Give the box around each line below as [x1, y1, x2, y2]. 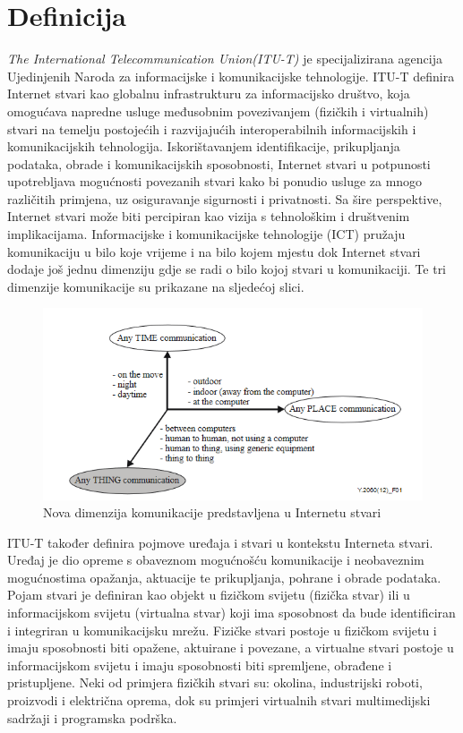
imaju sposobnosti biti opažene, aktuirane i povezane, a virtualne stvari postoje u [7, 638, 454, 657]
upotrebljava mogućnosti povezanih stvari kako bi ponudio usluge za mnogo [7, 172, 423, 191]
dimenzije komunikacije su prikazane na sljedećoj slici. [7, 277, 304, 295]
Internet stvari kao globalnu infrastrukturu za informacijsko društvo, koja [7, 84, 410, 103]
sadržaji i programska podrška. [7, 708, 177, 727]
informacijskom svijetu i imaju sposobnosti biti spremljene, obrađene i [7, 655, 392, 674]
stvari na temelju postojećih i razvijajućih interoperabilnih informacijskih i [7, 119, 416, 138]
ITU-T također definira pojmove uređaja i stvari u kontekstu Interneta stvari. [7, 533, 433, 551]
